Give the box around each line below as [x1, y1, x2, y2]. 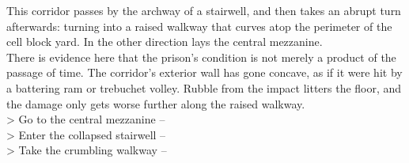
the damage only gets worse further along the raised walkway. [6, 95, 305, 112]
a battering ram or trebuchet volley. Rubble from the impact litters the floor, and [6, 79, 402, 96]
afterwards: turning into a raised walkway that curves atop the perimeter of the [6, 17, 392, 34]
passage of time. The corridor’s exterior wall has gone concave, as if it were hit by [6, 64, 403, 81]
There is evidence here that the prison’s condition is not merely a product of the [6, 48, 396, 65]
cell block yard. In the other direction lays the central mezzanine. [6, 33, 323, 50]
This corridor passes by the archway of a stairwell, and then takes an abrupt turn [6, 2, 401, 18]
